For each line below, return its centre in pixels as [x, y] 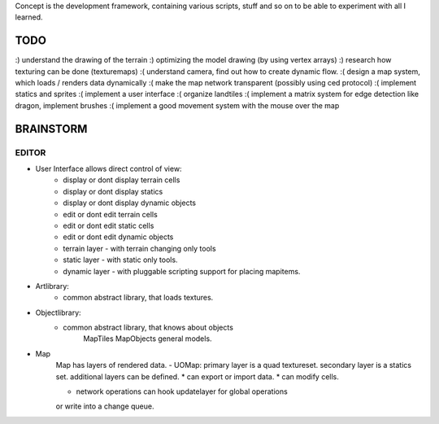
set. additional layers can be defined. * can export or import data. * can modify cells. [197, 376]
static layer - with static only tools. [120, 260]
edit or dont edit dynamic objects [118, 237]
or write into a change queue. [105, 406]
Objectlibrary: [58, 313]
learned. [29, 17]
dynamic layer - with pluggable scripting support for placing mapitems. [182, 271]
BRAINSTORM [51, 129]
